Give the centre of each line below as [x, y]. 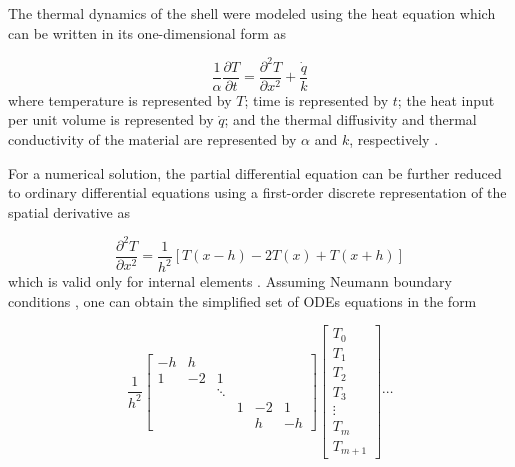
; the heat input [446, 99]
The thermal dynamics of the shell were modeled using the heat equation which [252, 13]
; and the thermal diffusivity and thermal [350, 119]
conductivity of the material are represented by [152, 138]
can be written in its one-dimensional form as [147, 32]
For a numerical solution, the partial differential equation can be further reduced [255, 172]
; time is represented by [316, 99]
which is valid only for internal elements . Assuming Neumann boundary [230, 281]
